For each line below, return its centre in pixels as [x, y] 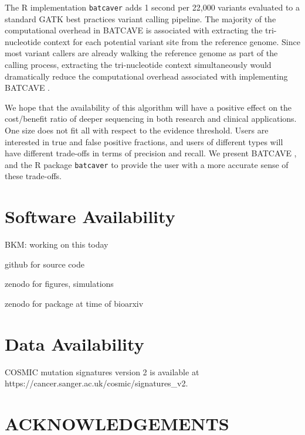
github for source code [45, 264]
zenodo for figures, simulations [59, 284]
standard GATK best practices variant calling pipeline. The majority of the [140, 18]
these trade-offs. [33, 176]
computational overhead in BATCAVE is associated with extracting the [134, 30]
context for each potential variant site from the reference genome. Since [172, 41]
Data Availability [74, 343]
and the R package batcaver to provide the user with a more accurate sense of [147, 164]
